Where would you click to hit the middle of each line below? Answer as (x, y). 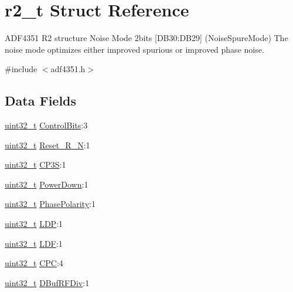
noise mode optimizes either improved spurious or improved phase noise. (134, 49)
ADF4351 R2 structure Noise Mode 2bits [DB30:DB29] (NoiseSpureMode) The (146, 38)
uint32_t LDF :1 (34, 243)
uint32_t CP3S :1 (35, 164)
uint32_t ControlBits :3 (46, 125)
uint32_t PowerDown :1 (47, 184)
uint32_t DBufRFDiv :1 (47, 282)
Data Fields (41, 101)
